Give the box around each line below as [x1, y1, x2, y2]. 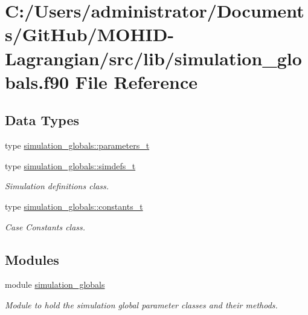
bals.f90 [5, 69, 69, 94]
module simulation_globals [5, 278, 105, 291]
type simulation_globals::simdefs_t [5, 159, 136, 172]
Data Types [5, 111, 79, 129]
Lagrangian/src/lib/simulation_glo [5, 45, 302, 70]
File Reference [75, 69, 197, 94]
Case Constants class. [5, 220, 86, 233]
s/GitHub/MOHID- [5, 22, 175, 47]
